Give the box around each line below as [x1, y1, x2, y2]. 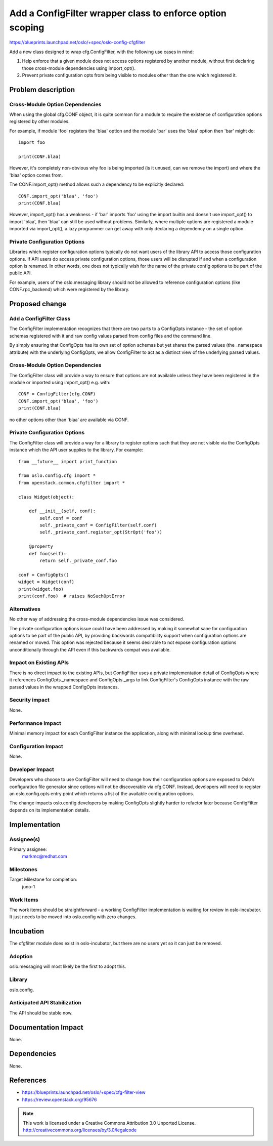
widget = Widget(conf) [18, 579, 75, 585]
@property [28, 544, 53, 549]
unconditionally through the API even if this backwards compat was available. [9, 646, 171, 652]
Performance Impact [9, 719, 62, 726]
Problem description [9, 85, 75, 94]
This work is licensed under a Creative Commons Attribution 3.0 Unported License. [23, 1120, 196, 1126]
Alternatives [9, 605, 40, 612]
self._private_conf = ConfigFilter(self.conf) [39, 522, 157, 528]
